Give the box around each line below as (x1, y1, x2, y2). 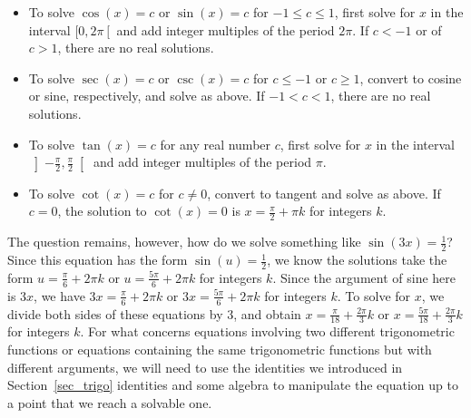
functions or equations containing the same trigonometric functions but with (7, 339, 432, 358)
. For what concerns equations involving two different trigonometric (80, 322, 455, 341)
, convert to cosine (359, 68, 462, 87)
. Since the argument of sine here (272, 267, 456, 287)
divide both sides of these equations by (7, 304, 223, 323)
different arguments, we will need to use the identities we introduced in (7, 357, 403, 376)
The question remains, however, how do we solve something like (7, 232, 361, 251)
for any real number (160, 134, 271, 153)
